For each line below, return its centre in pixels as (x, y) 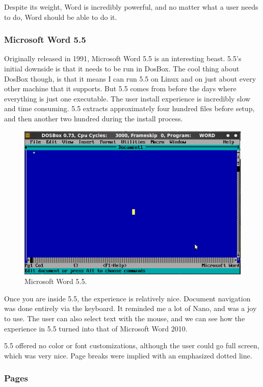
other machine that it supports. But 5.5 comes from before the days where (120, 88)
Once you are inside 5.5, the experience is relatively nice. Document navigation (127, 298)
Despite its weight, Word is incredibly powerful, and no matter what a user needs (131, 7)
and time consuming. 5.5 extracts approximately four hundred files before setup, (129, 108)
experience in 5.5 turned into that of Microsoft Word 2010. (96, 328)
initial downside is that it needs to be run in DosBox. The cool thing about (122, 68)
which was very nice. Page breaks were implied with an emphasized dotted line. (128, 355)
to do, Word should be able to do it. (61, 17)
